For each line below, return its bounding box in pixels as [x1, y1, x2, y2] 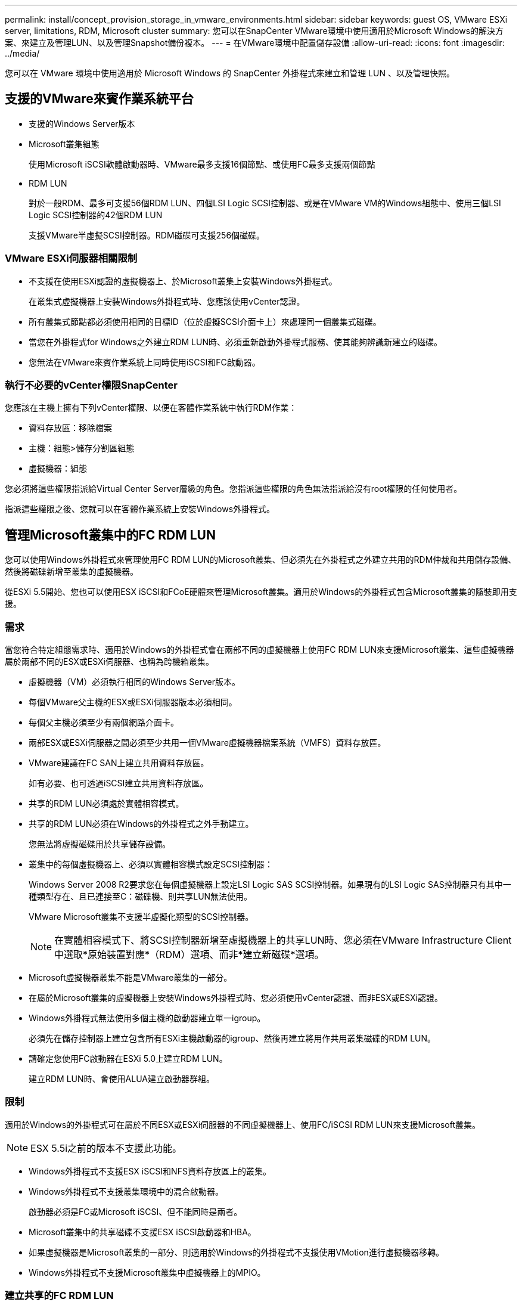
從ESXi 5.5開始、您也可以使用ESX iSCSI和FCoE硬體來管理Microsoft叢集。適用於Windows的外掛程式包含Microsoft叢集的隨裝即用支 [5, 587, 517, 597]
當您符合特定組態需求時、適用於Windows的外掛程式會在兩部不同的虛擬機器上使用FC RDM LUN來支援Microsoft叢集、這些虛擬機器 [5, 644, 514, 655]
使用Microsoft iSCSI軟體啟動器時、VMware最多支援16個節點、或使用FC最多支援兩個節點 [29, 159, 375, 169]
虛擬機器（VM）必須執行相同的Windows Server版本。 [29, 676, 240, 687]
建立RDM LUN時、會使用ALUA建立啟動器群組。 [29, 1073, 215, 1084]
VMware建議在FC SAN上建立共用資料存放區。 [29, 757, 209, 768]
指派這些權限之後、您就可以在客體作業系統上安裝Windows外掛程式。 [5, 504, 275, 514]
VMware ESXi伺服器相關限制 [5, 252, 138, 265]
